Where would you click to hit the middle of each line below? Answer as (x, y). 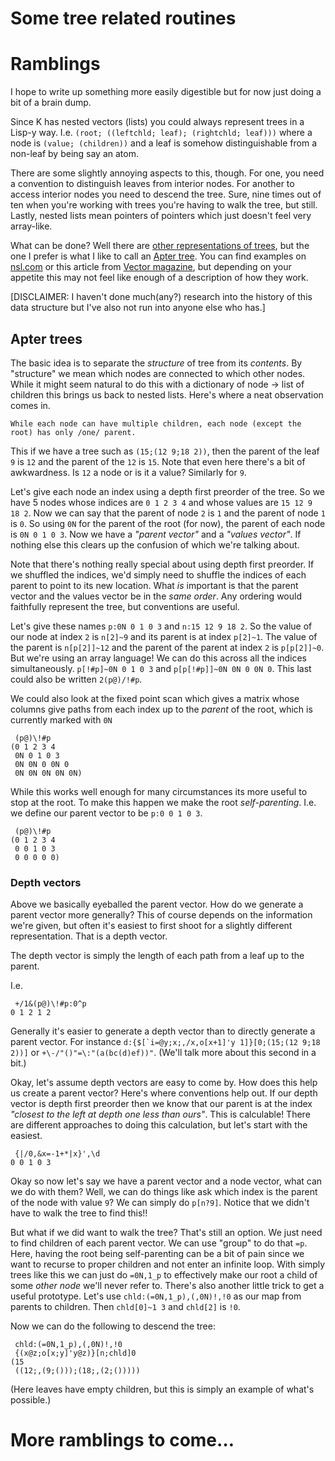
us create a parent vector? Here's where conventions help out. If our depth (164, 1093)
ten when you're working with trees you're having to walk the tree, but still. (164, 205)
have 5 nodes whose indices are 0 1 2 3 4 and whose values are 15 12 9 (161, 502)
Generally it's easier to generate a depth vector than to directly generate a (163, 1031)
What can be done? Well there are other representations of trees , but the (160, 246)
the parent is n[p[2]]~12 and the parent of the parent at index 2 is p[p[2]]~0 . (167, 647)
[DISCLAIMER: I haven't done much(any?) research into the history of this (161, 297)
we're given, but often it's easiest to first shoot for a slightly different (151, 926)
